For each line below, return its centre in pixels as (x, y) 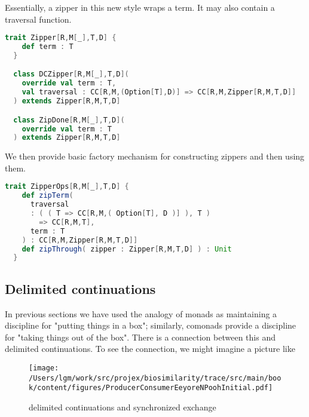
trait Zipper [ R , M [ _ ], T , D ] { (61, 38)
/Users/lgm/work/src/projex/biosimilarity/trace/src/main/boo (155, 378)
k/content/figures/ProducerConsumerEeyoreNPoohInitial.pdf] (151, 388)
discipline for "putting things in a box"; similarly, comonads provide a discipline (151, 325)
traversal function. (38, 19)
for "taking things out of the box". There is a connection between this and (140, 337)
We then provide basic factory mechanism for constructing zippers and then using (155, 156)
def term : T (48, 47)
